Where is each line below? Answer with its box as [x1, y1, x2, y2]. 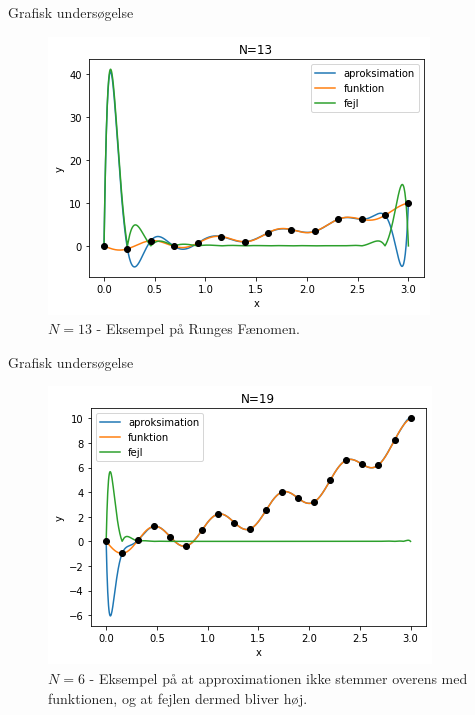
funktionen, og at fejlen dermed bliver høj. [48, 687, 308, 708]
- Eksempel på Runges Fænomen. [96, 318, 300, 339]
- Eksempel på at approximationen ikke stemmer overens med [89, 667, 468, 688]
